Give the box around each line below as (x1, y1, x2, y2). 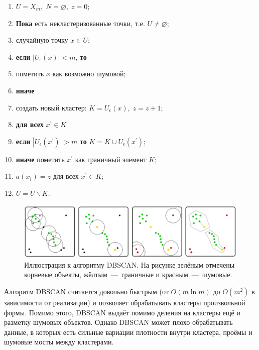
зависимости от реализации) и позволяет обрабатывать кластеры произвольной (4, 297, 245, 307)
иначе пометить (16, 154, 65, 164)
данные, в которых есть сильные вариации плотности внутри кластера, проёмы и (4, 326, 252, 337)
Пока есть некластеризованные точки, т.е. (16, 18, 145, 28)
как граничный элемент (75, 154, 147, 164)
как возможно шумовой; (52, 68, 126, 79)
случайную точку (16, 35, 68, 45)
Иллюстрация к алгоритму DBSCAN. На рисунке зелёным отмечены (24, 259, 235, 270)
